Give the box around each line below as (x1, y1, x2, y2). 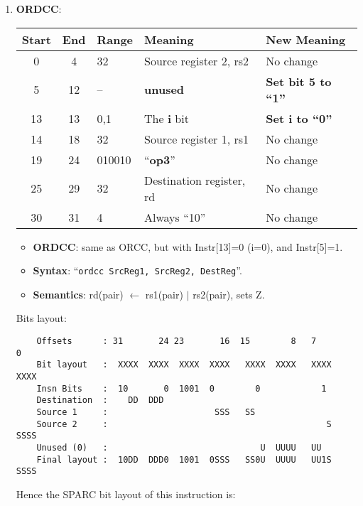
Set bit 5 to (266, 72, 332, 90)
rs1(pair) (145, 286, 183, 301)
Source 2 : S (36, 419, 332, 429)
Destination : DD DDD (36, 395, 164, 406)
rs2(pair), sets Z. (193, 286, 265, 301)
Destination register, (144, 171, 246, 188)
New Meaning (266, 31, 346, 48)
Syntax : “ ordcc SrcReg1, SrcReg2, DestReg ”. (33, 263, 242, 278)
